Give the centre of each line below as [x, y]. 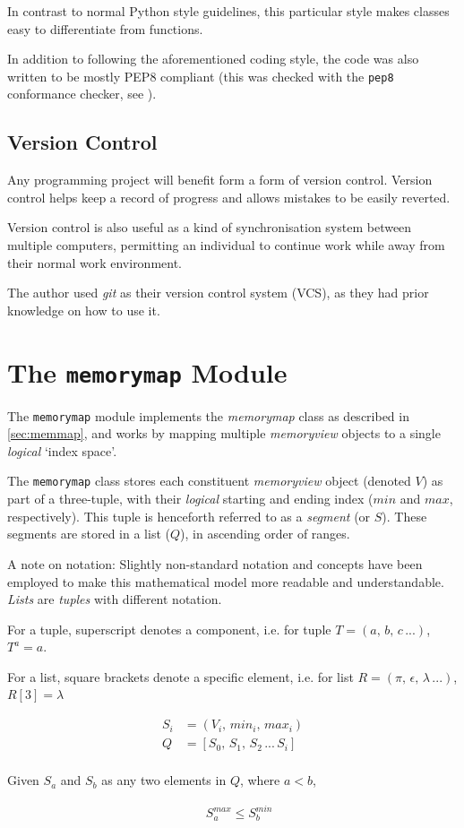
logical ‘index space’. [62, 450]
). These [404, 516]
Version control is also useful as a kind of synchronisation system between [210, 227]
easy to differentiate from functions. [105, 28]
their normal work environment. [95, 262]
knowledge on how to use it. [84, 310]
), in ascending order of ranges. [265, 534]
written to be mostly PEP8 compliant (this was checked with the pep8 [201, 76]
